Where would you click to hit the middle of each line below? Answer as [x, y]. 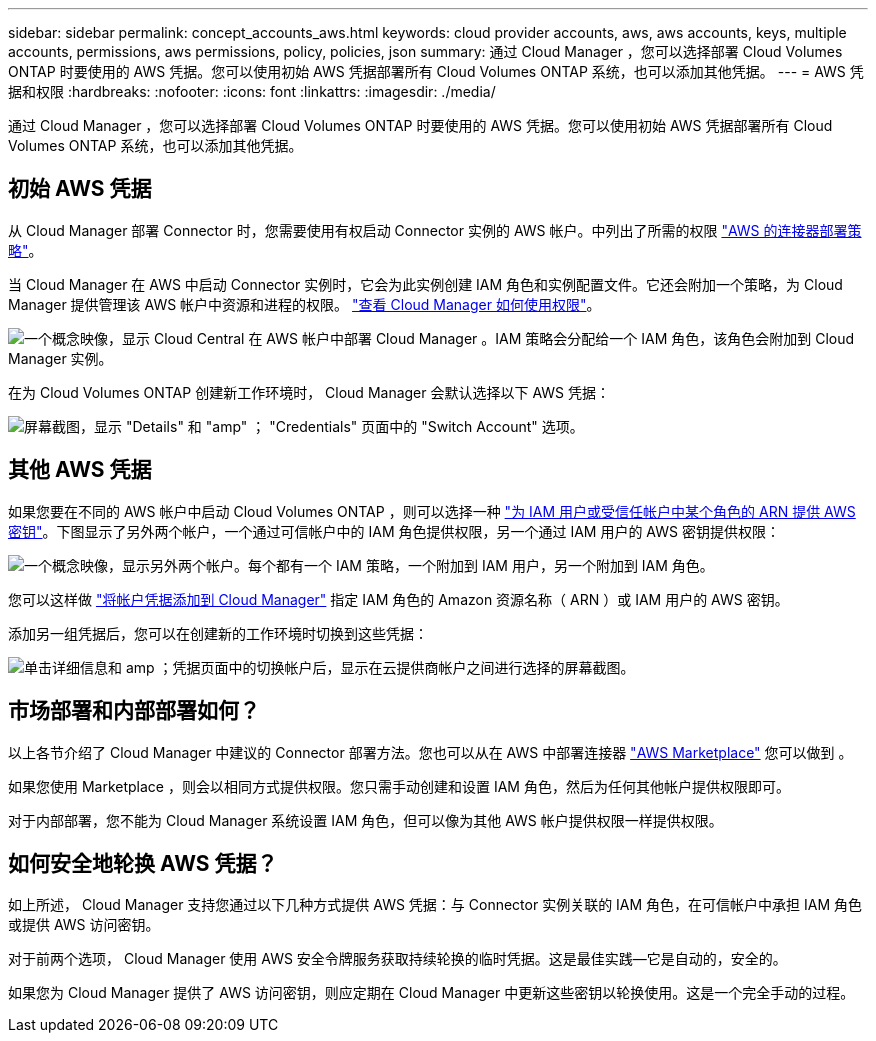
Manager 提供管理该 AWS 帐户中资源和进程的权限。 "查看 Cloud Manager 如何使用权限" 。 [304, 304]
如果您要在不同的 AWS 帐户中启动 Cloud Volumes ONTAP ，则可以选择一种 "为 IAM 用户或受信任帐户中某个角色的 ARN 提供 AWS [432, 511]
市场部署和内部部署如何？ [134, 711]
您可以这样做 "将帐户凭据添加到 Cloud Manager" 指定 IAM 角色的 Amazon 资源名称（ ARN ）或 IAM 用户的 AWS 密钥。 [398, 599]
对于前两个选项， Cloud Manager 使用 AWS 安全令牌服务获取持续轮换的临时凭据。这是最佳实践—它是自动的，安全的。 [397, 959]
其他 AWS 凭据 [80, 470]
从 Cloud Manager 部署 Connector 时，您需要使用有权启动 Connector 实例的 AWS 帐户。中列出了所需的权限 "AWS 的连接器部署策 [435, 230]
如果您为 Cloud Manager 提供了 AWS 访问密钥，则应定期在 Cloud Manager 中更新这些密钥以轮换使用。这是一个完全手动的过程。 [431, 993]
